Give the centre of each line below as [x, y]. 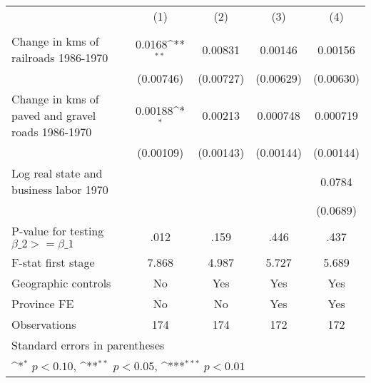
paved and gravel [54, 115]
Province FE [43, 303]
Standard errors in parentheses [88, 345]
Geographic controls [61, 283]
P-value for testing [58, 231]
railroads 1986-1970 [60, 57]
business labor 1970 [60, 189]
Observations [44, 324]
